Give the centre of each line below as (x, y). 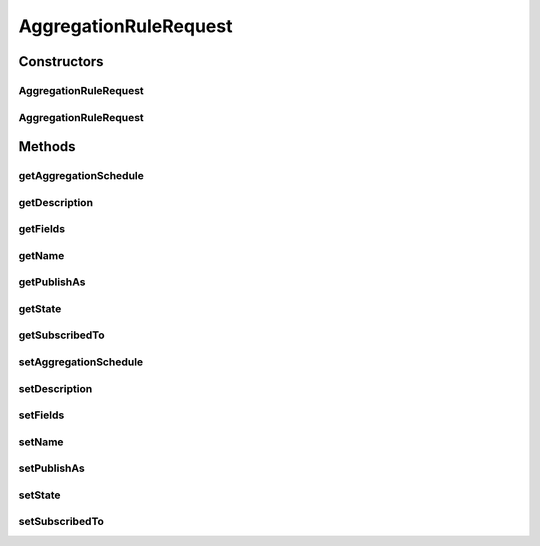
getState (40, 308)
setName (41, 442)
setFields (41, 415)
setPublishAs (51, 468)
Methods (47, 146)
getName (41, 255)
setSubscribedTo (61, 522)
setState (39, 495)
